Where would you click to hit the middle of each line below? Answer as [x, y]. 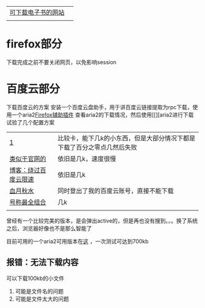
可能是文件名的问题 [39, 291]
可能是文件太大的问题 [42, 299]
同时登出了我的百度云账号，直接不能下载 [116, 190]
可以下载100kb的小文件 [35, 278]
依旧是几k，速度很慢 [87, 159]
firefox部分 [34, 44]
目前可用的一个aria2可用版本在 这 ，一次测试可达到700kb [77, 241]
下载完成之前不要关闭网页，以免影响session [62, 62]
